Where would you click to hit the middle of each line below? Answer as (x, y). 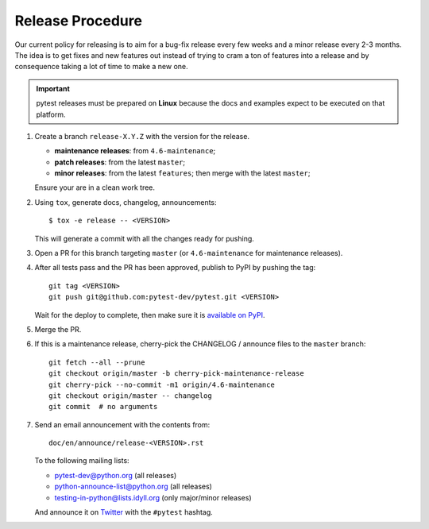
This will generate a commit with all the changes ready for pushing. (144, 238)
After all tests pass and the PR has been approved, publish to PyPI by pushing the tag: (175, 268)
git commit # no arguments (103, 407)
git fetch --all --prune (97, 362)
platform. (51, 114)
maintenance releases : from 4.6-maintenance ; (135, 151)
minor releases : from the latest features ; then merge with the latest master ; (182, 173)
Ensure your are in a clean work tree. (95, 187)
